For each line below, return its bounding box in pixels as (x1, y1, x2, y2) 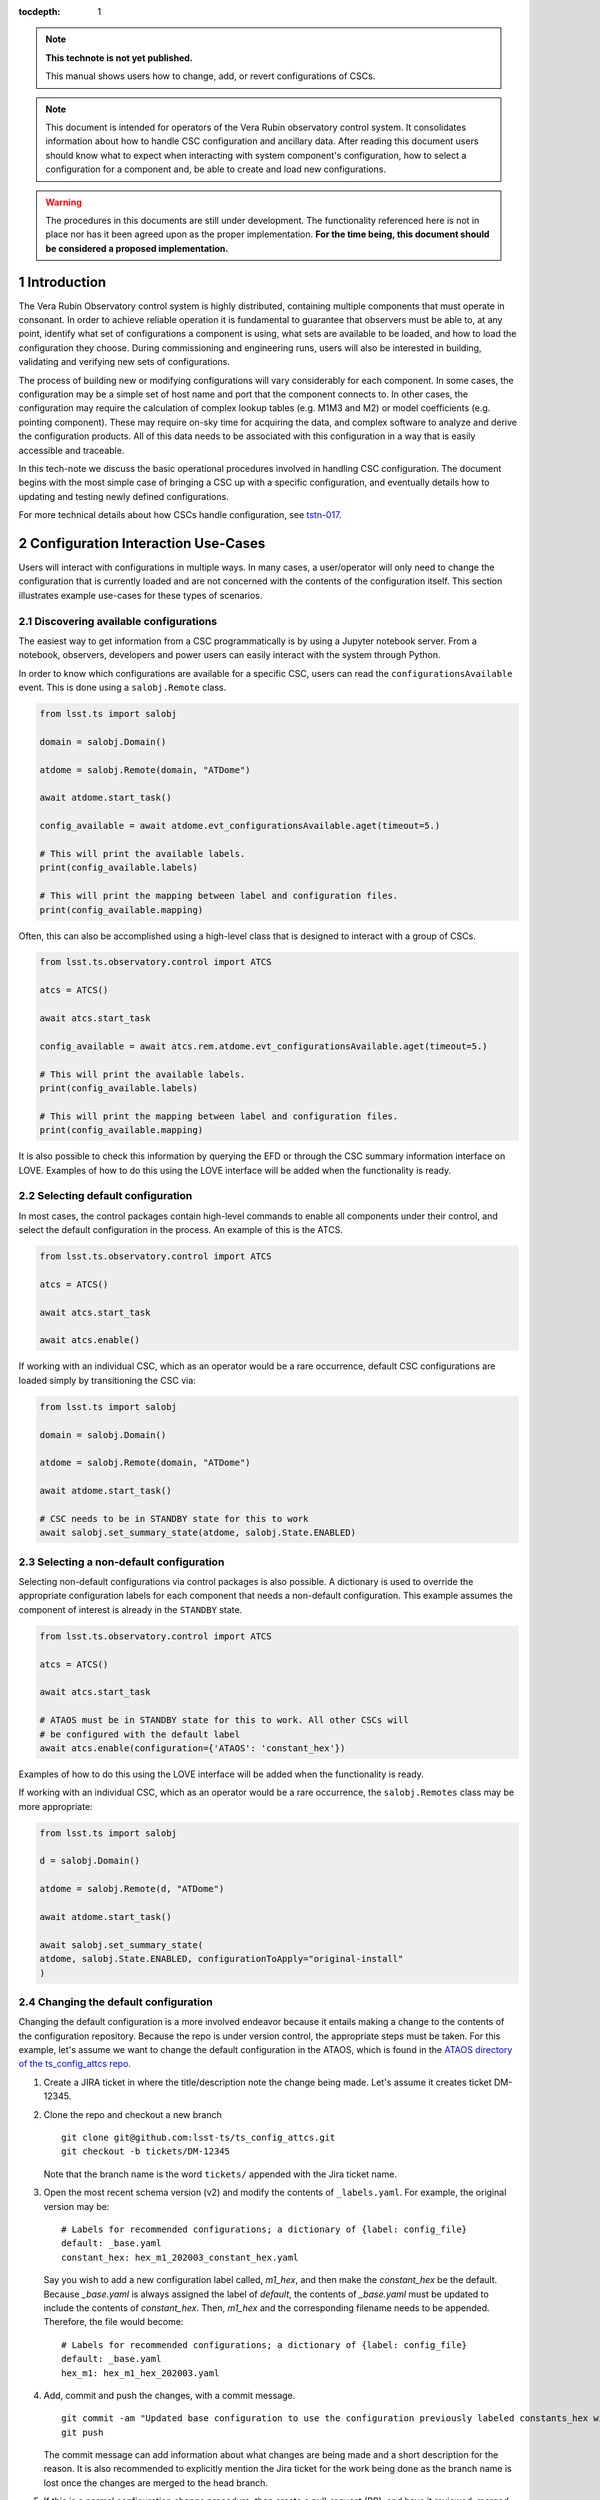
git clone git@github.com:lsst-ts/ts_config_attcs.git (61, 2132, 336, 2144)
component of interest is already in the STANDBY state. (18, 1603, 243, 1615)
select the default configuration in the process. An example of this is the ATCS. (18, 1224, 344, 1236)
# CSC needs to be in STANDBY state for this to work (39, 1513, 309, 1524)
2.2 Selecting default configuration (18, 1189, 193, 1203)
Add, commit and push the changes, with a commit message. (43, 2389, 296, 2401)
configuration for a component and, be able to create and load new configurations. (45, 163, 387, 175)
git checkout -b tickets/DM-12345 (61, 2146, 230, 2157)
